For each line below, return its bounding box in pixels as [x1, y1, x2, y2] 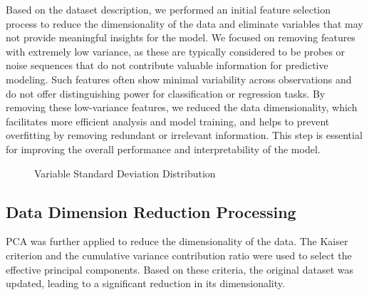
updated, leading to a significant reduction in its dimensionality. [6, 276, 285, 291]
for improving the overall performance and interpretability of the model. [6, 141, 321, 156]
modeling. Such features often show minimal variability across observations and [6, 71, 352, 86]
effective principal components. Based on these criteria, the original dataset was [6, 262, 353, 276]
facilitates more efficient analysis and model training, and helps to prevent [6, 113, 330, 128]
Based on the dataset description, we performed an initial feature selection [6, 2, 331, 16]
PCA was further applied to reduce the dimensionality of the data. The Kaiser [6, 234, 348, 249]
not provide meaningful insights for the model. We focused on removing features [6, 30, 355, 45]
